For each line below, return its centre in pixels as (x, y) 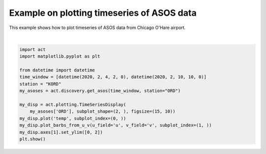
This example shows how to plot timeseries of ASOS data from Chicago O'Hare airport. (97, 28)
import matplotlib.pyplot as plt (60, 56)
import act (33, 49)
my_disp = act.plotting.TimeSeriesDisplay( (73, 105)
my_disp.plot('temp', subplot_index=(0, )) (73, 118)
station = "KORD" (40, 84)
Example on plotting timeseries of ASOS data (103, 13)
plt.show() (33, 139)
